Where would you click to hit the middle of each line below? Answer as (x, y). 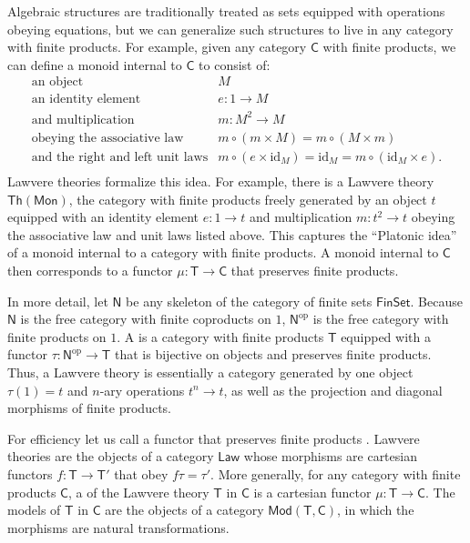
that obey (141, 473)
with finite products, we (389, 47)
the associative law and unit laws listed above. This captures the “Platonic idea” (232, 234)
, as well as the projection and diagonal (333, 390)
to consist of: (235, 64)
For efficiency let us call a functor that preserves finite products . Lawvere (214, 438)
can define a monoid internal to (95, 64)
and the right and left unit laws (120, 158)
